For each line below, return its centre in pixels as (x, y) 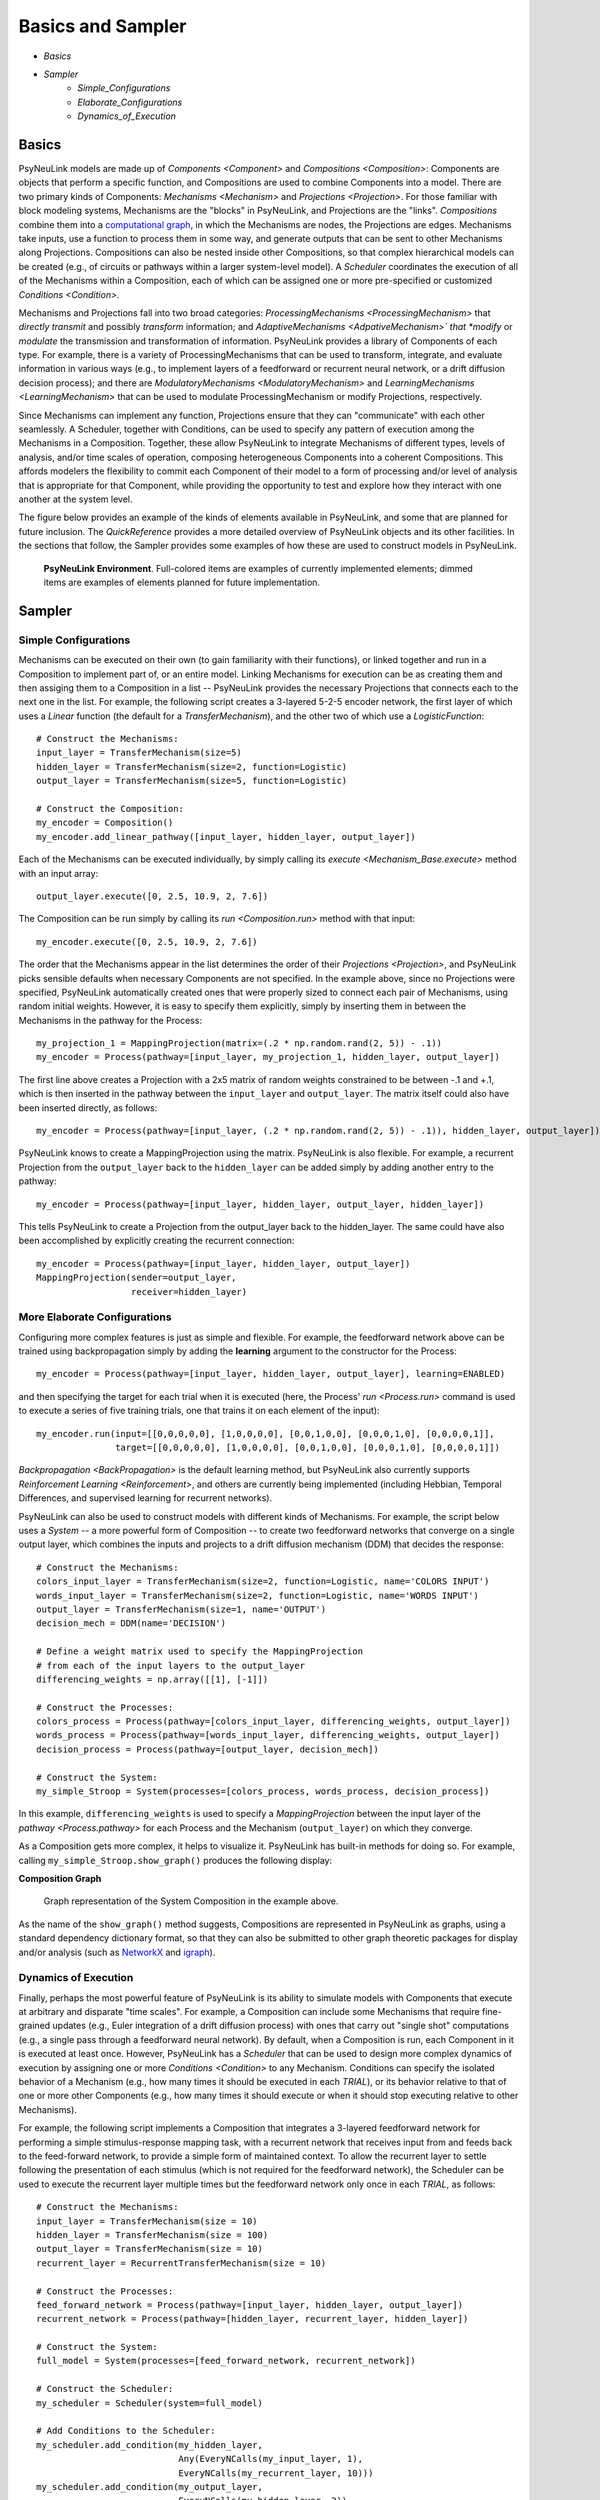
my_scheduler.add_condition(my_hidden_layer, (150, 2444)
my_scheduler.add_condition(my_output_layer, (150, 2486)
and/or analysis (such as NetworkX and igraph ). (117, 1952)
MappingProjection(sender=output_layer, (136, 1278)
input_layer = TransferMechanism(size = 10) (147, 2221)
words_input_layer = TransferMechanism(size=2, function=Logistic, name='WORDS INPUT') (258, 1595)
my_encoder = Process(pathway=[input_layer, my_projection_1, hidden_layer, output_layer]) (268, 1057)
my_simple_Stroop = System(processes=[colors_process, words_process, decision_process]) (263, 1791)
